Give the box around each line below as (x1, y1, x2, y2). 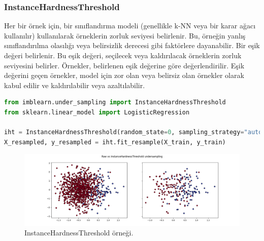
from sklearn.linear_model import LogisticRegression (4, 108, 190, 116)
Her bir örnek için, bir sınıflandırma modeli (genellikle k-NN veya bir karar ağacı (4, 20, 256, 31)
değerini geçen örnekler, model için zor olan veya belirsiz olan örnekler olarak (4, 70, 244, 81)
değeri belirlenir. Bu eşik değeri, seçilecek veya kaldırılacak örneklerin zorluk (4, 50, 242, 60)
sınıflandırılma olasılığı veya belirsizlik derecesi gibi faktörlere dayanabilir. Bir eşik (4, 40, 260, 51)
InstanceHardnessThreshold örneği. (24, 227, 134, 238)
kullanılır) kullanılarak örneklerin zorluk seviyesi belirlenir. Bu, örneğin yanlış (4, 30, 246, 41)
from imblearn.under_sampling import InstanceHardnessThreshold (4, 99, 226, 106)
